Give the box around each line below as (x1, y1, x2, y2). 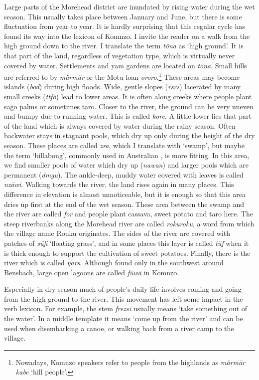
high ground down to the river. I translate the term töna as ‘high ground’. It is (4, 40, 244, 51)
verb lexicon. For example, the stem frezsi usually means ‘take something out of (4, 303, 248, 314)
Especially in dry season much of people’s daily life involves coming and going (4, 284, 242, 294)
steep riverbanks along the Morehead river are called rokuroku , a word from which (4, 218, 255, 228)
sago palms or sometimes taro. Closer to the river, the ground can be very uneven (4, 101, 254, 111)
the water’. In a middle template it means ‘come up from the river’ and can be (4, 313, 243, 324)
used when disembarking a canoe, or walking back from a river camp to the (4, 323, 234, 333)
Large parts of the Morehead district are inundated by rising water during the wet (4, 1, 255, 11)
